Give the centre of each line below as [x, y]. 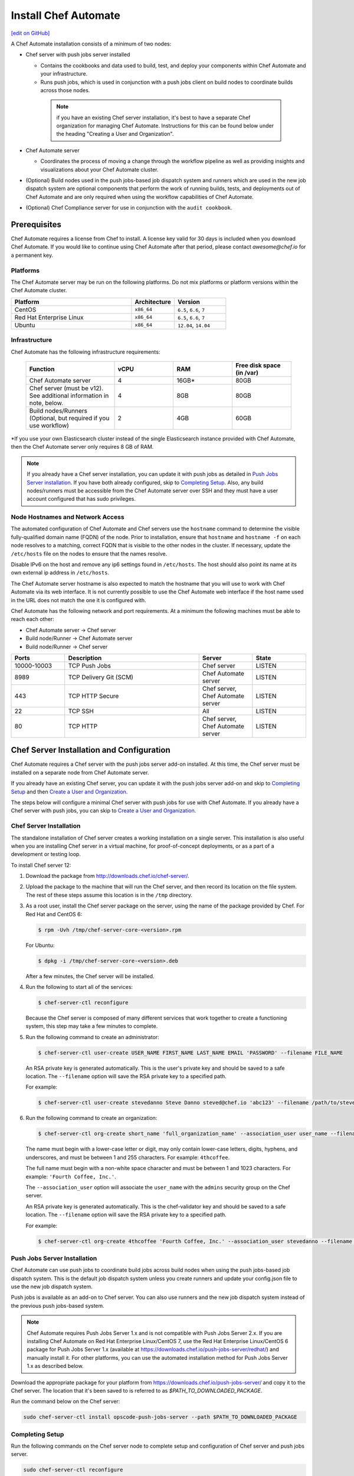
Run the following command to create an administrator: [92, 1037]
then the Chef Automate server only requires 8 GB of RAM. [82, 447]
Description [85, 658]
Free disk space [258, 365]
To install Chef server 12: [41, 865]
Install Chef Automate [65, 15]
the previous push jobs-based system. [58, 1305]
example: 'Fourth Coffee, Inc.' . [71, 1176]
